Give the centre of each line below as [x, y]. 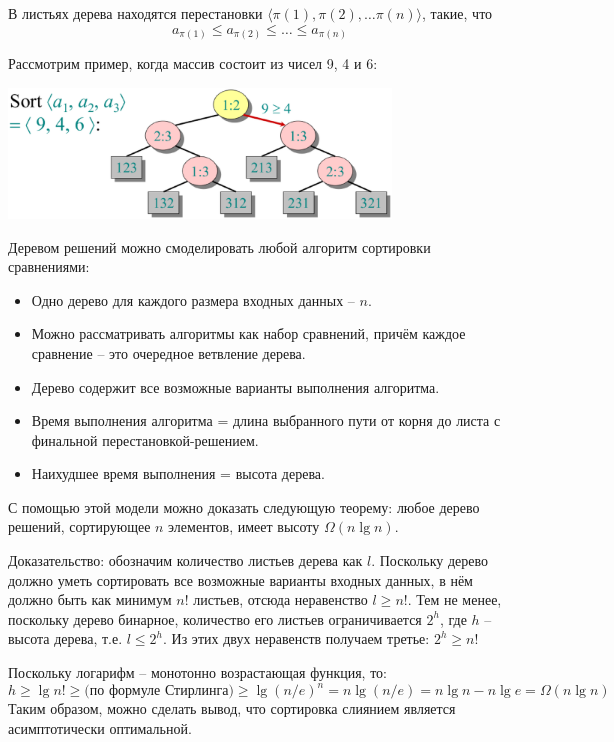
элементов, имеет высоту [244, 526]
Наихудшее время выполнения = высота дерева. [178, 473]
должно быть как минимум [90, 599]
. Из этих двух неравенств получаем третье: [296, 638]
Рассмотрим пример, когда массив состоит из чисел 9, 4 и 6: [193, 63]
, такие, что [457, 13]
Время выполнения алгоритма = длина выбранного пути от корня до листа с [266, 420]
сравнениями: [49, 266]
